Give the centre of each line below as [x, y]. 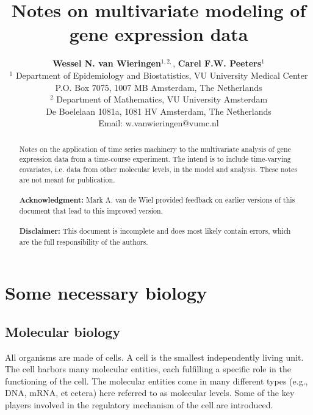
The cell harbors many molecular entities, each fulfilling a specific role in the [148, 369]
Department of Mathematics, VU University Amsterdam [162, 99]
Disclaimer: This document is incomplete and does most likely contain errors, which [155, 231]
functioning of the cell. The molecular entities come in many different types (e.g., [156, 381]
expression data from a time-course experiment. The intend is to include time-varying [155, 159]
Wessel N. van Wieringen [107, 63]
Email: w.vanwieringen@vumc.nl [159, 123]
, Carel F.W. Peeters [217, 63]
